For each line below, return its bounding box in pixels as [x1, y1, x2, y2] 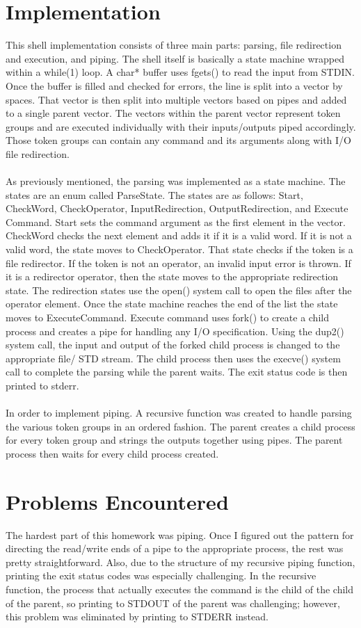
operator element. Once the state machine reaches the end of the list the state [6, 296, 338, 311]
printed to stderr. [6, 378, 79, 392]
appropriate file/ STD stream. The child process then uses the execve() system [6, 351, 341, 365]
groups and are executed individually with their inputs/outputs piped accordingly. [6, 119, 356, 134]
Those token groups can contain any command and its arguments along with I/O [6, 133, 351, 147]
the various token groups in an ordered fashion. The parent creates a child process [6, 419, 355, 433]
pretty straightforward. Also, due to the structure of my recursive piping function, [6, 554, 355, 569]
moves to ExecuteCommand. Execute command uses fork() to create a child [6, 310, 329, 324]
